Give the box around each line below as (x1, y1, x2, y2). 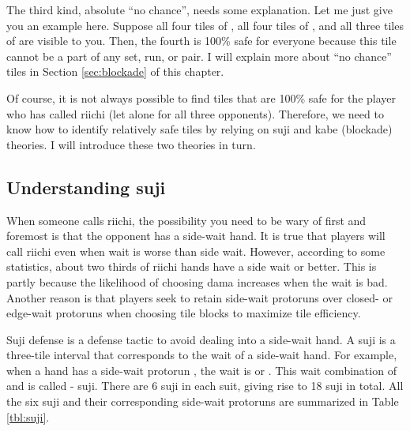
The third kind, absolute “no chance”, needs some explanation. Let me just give (6, 2, 393, 17)
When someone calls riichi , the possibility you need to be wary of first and (6, 212, 367, 228)
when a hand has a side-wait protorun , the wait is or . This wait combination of (6, 362, 397, 378)
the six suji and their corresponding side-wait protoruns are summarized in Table (6, 393, 399, 410)
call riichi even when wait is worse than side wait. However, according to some (6, 242, 386, 259)
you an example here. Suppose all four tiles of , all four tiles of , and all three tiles (6, 17, 404, 33)
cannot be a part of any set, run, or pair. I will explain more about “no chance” (6, 47, 392, 64)
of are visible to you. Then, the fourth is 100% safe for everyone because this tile (6, 32, 397, 49)
